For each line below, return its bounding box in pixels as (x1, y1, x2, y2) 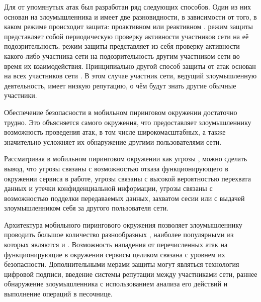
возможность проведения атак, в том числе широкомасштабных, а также (4, 127, 226, 137)
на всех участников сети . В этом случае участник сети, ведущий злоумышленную (4, 70, 257, 81)
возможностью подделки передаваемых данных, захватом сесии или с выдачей (4, 192, 245, 203)
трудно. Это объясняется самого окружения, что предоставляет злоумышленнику (4, 117, 251, 127)
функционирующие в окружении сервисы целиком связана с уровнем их (4, 249, 225, 259)
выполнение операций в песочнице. (4, 288, 113, 299)
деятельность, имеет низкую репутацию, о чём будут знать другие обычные (4, 80, 236, 90)
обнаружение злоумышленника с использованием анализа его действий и (4, 278, 228, 289)
